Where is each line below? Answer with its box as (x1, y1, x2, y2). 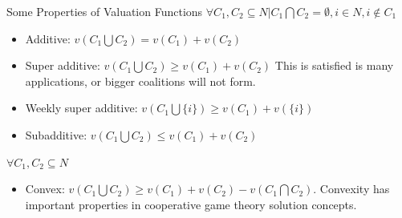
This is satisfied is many (274, 57, 394, 74)
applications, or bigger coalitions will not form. (25, 72, 256, 89)
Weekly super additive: (25, 99, 138, 116)
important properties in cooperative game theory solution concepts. (25, 196, 357, 212)
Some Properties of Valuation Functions (6, 3, 203, 19)
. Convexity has (313, 180, 390, 197)
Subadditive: (25, 126, 87, 143)
